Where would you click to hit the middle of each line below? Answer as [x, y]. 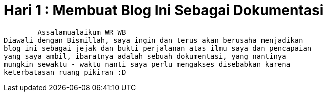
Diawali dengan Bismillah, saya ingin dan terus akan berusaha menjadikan [154, 40]
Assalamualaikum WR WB [82, 32]
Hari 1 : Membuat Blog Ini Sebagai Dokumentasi [164, 10]
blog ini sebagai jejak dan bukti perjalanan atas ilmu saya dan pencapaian [158, 48]
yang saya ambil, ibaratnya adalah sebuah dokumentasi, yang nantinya [145, 56]
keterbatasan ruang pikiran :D [65, 72]
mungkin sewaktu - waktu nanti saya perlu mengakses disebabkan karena [147, 64]
